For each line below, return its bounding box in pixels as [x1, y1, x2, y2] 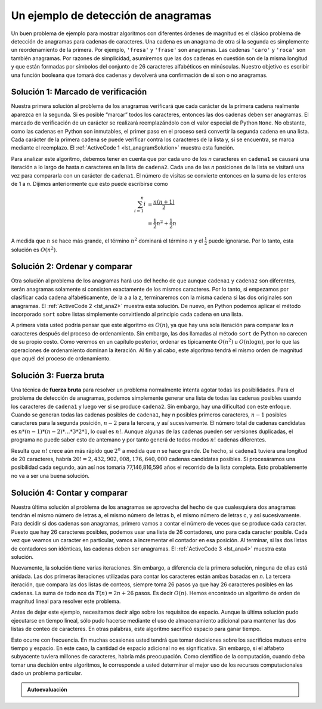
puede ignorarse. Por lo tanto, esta [208, 237, 294, 244]
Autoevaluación [27, 686, 68, 694]
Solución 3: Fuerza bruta [11, 370, 104, 381]
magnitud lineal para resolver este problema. [11, 598, 121, 605]
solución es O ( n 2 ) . [11, 245, 58, 253]
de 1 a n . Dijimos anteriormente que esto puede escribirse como [11, 180, 168, 187]
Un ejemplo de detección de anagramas [11, 9, 212, 22]
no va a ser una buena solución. [11, 472, 89, 479]
